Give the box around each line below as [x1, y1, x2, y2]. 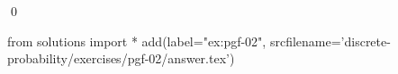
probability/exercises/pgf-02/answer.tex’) [7, 49, 235, 68]
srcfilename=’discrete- [269, 31, 391, 50]
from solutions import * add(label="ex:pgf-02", [7, 31, 267, 50]
